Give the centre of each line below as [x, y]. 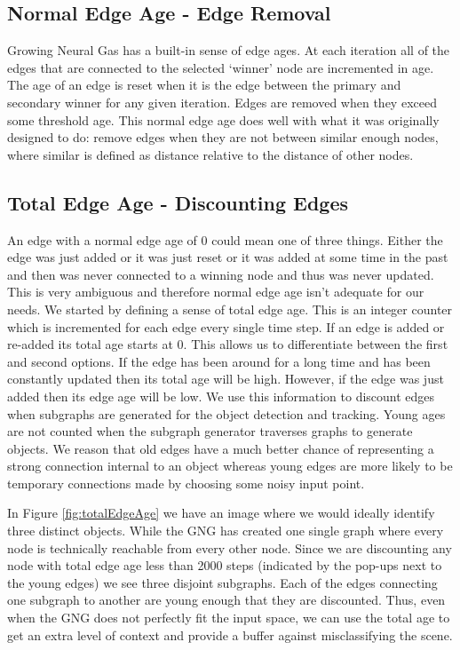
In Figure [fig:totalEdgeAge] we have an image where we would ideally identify [221, 513]
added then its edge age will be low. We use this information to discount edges [221, 396]
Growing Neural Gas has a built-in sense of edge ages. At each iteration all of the [229, 50]
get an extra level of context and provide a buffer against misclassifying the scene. [230, 634]
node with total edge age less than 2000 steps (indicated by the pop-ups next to [225, 565]
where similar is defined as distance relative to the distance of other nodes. [210, 154]
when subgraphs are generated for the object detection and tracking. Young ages [226, 413]
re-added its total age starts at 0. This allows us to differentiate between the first [228, 344]
